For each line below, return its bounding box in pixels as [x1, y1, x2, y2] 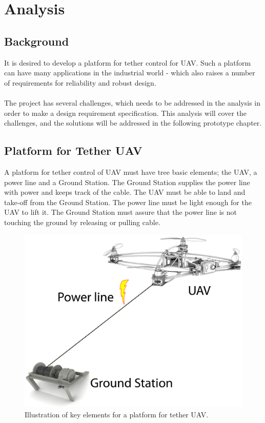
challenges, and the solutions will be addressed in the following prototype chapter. [4, 117, 262, 128]
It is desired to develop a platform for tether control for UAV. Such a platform [4, 57, 251, 68]
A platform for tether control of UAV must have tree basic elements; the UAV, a [4, 166, 257, 177]
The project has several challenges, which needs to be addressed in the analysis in [4, 97, 261, 108]
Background [4, 33, 69, 49]
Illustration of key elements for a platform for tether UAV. [25, 409, 209, 419]
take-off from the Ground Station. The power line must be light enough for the [4, 196, 252, 207]
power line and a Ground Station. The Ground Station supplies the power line [4, 176, 250, 187]
